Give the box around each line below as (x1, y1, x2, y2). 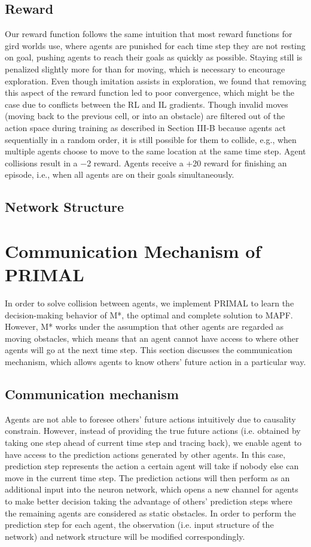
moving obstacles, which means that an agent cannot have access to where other (5, 332, 299, 344)
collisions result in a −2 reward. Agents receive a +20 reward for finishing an (5, 156, 287, 169)
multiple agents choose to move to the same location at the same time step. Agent (5, 145, 306, 157)
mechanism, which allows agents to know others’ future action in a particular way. (5, 355, 306, 367)
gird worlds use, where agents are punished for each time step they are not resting (5, 39, 306, 51)
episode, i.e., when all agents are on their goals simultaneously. (5, 168, 234, 181)
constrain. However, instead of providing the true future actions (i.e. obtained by (5, 424, 301, 437)
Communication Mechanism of (5, 238, 261, 263)
